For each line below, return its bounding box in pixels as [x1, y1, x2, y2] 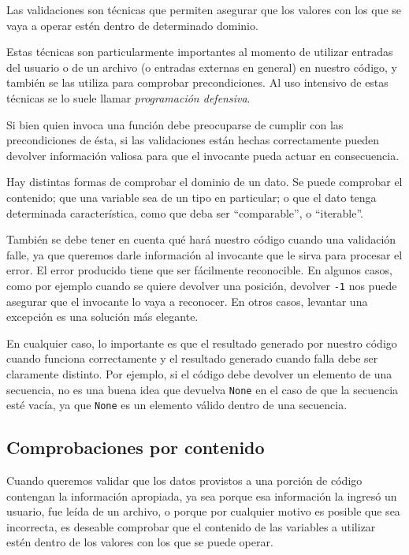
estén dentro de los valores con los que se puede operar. [6, 534, 273, 550]
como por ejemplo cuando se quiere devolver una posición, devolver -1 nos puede [6, 277, 397, 293]
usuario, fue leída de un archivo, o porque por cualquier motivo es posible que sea [6, 503, 400, 520]
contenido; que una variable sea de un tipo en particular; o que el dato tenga [6, 188, 377, 205]
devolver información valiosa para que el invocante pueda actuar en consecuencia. [6, 147, 400, 163]
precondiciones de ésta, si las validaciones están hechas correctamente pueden [6, 132, 380, 148]
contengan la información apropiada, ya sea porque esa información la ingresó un [6, 487, 397, 504]
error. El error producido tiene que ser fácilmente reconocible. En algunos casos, [6, 262, 392, 278]
